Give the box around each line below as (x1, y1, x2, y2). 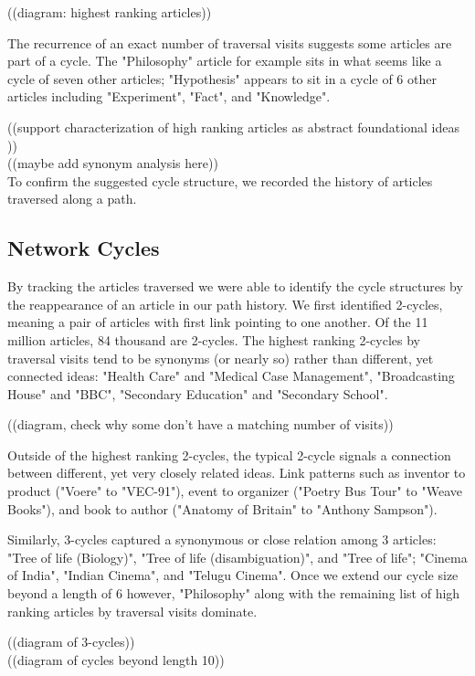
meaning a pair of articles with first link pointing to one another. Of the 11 (7, 312, 428, 332)
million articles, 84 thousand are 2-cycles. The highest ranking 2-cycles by (7, 330, 420, 349)
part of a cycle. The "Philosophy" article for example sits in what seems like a (7, 51, 442, 70)
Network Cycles (7, 234, 160, 262)
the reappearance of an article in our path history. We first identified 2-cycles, (7, 294, 443, 313)
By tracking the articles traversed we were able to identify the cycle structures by (7, 277, 463, 296)
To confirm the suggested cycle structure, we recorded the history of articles (7, 171, 433, 190)
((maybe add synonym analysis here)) (7, 153, 218, 173)
